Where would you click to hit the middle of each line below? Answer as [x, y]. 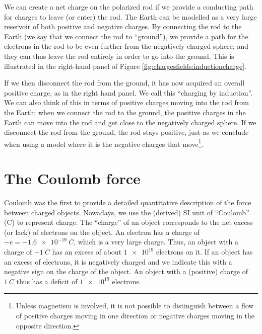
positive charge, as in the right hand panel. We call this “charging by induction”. [128, 92]
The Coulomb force [72, 178]
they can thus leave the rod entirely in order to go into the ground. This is [119, 56]
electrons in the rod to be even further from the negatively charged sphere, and [126, 46]
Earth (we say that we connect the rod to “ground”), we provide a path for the [126, 36]
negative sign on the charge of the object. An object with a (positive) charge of [126, 271]
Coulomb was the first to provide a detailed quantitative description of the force [128, 202]
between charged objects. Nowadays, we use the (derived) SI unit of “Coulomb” [127, 212]
